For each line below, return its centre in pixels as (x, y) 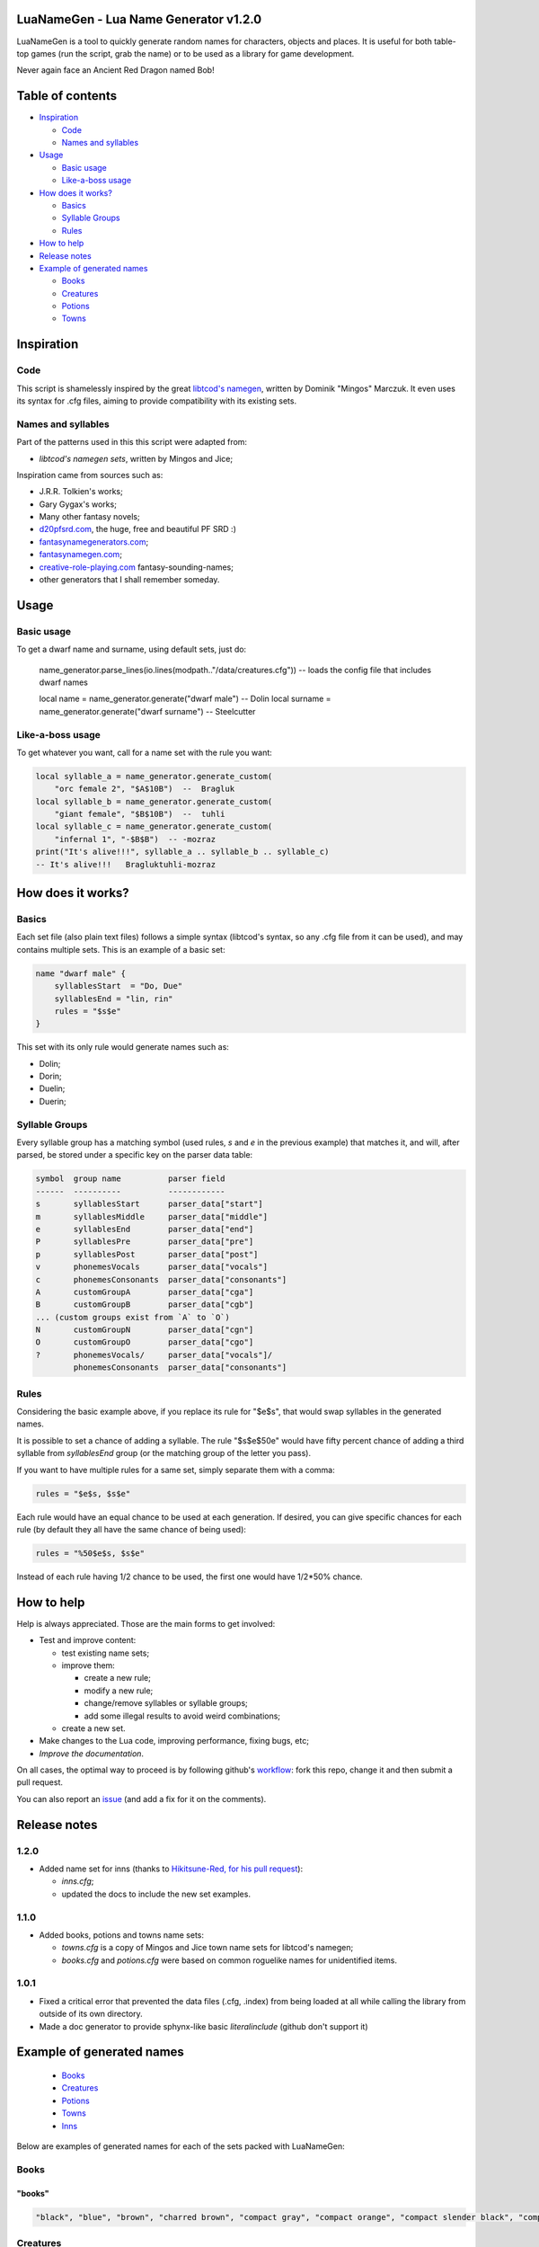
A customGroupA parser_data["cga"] (145, 1292)
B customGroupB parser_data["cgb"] (145, 1305)
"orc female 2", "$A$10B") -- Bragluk (145, 789)
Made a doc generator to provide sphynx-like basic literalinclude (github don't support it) (203, 2026)
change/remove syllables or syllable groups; (166, 1703)
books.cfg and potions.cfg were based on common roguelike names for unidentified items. (229, 1960)
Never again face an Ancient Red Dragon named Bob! (115, 70)
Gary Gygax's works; (78, 504)
